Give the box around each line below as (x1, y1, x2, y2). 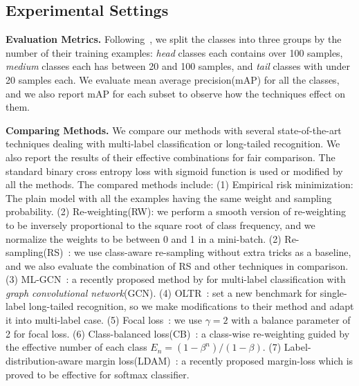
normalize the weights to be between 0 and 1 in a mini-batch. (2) (6, 231, 282, 246)
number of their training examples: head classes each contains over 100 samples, (6, 45, 343, 59)
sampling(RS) (6, 245, 64, 259)
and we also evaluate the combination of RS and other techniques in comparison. (6, 258, 349, 273)
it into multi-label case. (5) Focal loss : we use (6, 313, 202, 327)
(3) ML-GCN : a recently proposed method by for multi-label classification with (6, 272, 346, 286)
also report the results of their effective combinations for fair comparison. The (6, 149, 335, 164)
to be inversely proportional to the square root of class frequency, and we (6, 217, 315, 232)
